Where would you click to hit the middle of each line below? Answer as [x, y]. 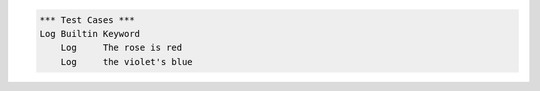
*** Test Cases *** [87, 19]
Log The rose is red [121, 48]
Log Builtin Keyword [89, 33]
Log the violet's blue [127, 61]
